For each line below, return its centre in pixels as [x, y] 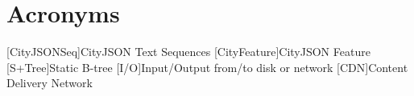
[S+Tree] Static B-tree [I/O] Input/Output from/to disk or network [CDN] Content [207, 67]
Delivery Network [50, 83]
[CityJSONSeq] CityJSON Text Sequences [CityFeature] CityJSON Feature [188, 52]
